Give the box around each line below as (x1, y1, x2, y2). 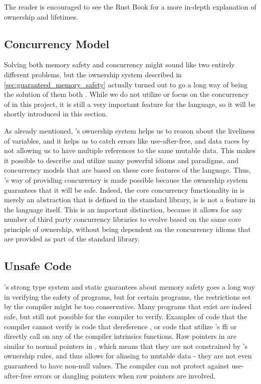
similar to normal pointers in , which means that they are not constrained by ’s (4, 340, 247, 351)
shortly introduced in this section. (4, 108, 108, 119)
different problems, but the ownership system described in (4, 69, 182, 79)
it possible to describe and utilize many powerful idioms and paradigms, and (4, 155, 238, 165)
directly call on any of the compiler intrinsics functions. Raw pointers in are (4, 331, 236, 341)
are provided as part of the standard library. (4, 233, 140, 244)
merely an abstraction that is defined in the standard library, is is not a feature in (4, 194, 255, 205)
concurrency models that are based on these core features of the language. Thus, (4, 165, 251, 175)
